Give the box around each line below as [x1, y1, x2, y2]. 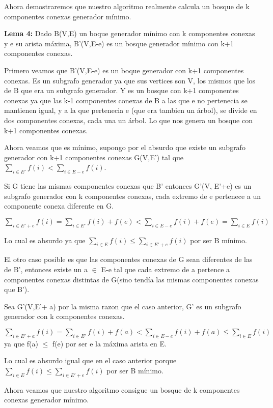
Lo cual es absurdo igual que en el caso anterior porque [4, 355, 177, 366]
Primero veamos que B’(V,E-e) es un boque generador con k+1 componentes [4, 65, 244, 75]
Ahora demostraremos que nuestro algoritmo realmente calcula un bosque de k [4, 1, 250, 11]
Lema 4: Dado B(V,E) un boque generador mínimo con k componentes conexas [4, 28, 255, 39]
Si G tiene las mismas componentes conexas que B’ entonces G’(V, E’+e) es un [4, 181, 252, 191]
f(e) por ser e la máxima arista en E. [52, 338, 167, 348]
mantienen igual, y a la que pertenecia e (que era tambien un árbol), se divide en [4, 105, 257, 115]
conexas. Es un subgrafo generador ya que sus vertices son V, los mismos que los [4, 75, 256, 85]
